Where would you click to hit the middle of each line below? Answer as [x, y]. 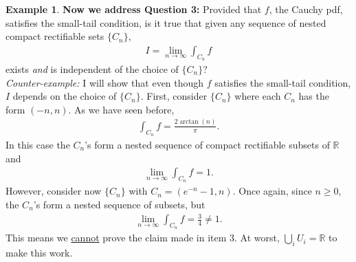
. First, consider [174, 96]
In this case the [38, 144]
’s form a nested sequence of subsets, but [119, 204]
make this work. [39, 253]
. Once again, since [272, 191]
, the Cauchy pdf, [306, 9]
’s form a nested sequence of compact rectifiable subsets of [207, 144]
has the [314, 96]
